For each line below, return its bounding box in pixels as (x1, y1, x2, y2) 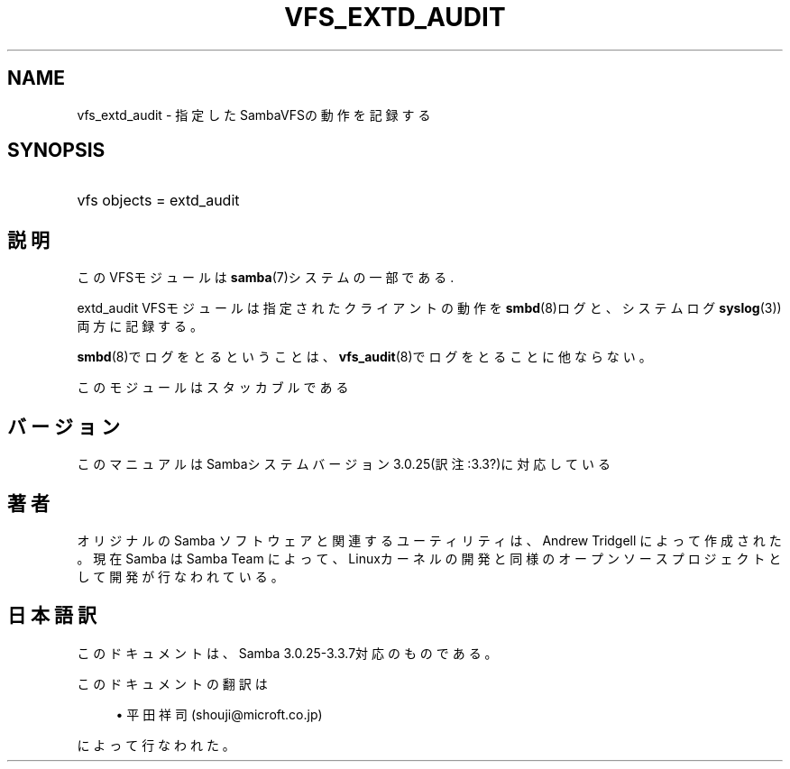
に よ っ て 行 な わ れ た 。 (77, 737, 235, 753)
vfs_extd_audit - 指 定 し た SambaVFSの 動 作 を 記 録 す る (77, 106, 431, 123)
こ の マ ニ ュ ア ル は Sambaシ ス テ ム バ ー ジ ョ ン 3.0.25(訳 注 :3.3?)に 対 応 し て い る (77, 456, 611, 472)
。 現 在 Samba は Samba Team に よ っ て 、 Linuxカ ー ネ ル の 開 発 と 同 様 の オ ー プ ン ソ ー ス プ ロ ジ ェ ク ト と (77, 550, 782, 566)
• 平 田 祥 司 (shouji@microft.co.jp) (115, 706, 323, 722)
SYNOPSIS (7, 139, 106, 162)
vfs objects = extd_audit (77, 191, 240, 210)
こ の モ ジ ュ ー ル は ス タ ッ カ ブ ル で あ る (77, 380, 349, 396)
